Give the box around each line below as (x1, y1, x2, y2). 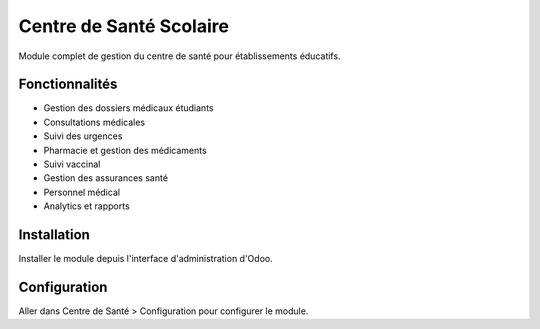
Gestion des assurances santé (43, 172, 169, 184)
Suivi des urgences (43, 130, 123, 142)
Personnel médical (43, 186, 120, 198)
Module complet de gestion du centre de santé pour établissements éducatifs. (18, 50, 341, 62)
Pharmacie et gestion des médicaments (43, 144, 207, 156)
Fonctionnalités (18, 76, 118, 93)
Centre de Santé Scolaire (18, 15, 230, 37)
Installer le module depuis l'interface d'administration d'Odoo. (18, 253, 274, 265)
